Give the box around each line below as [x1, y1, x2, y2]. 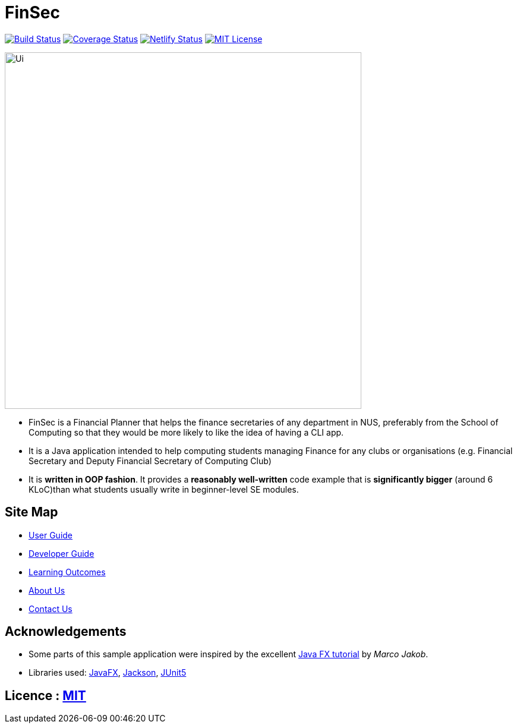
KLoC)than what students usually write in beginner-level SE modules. [29, 484, 299, 494]
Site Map [5, 505, 58, 520]
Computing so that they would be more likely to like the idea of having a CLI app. [29, 427, 344, 437]
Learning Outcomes [29, 566, 106, 577]
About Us [29, 585, 65, 595]
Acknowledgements [5, 624, 127, 639]
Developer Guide [29, 548, 94, 559]
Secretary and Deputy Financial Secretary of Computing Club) [29, 455, 272, 466]
